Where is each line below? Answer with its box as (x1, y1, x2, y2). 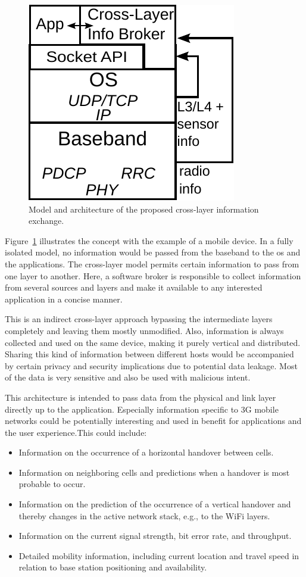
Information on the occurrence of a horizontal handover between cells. (18, 446, 274, 459)
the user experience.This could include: (5, 426, 147, 438)
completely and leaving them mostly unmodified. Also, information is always (5, 324, 284, 336)
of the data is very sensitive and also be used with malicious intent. (5, 371, 251, 383)
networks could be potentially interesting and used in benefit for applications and (5, 414, 302, 427)
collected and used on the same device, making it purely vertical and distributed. (5, 336, 301, 348)
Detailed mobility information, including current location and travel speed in (18, 549, 299, 562)
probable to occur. (18, 478, 86, 490)
